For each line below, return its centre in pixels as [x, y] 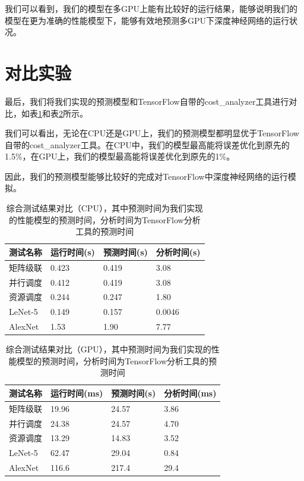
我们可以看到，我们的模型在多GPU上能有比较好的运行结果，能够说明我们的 [151, 8]
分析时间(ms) [190, 393]
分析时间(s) [178, 252]
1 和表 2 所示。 [63, 113]
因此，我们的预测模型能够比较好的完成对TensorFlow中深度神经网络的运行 [146, 176]
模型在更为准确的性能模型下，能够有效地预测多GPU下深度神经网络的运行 [147, 20]
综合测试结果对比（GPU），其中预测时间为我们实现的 [108, 349]
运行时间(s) [73, 252]
